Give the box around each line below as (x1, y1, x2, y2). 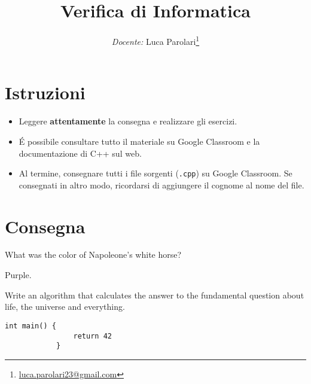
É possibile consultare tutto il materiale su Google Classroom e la (19, 135, 260, 147)
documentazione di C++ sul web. (19, 147, 142, 159)
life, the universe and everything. (5, 300, 125, 313)
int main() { (5, 321, 56, 330)
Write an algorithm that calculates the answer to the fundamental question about (5, 288, 304, 301)
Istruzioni (5, 80, 86, 105)
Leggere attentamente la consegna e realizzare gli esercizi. (19, 115, 237, 127)
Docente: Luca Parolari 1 (111, 33, 200, 47)
